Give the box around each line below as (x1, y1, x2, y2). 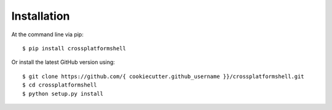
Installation (11, 9, 70, 23)
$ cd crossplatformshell (22, 82, 97, 88)
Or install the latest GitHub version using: (11, 58, 115, 66)
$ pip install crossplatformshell (22, 45, 126, 52)
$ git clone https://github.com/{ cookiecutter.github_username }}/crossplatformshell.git (22, 73, 304, 80)
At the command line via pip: (11, 31, 84, 38)
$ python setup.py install (22, 90, 104, 97)
